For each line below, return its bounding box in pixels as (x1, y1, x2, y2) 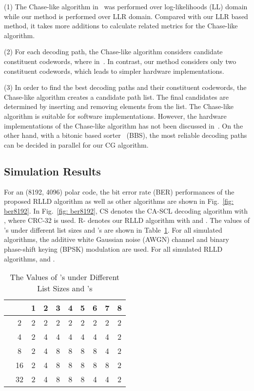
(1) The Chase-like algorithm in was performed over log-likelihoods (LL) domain (4, 1, 248, 11)
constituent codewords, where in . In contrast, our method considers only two (4, 56, 236, 66)
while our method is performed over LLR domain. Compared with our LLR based (4, 11, 248, 21)
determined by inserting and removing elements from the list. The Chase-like (4, 101, 234, 111)
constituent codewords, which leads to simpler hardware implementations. (4, 65, 224, 76)
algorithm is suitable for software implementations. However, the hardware (4, 110, 227, 121)
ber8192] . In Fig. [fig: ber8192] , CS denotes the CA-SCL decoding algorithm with (4, 205, 248, 216)
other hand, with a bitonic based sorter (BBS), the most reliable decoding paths (4, 130, 247, 140)
